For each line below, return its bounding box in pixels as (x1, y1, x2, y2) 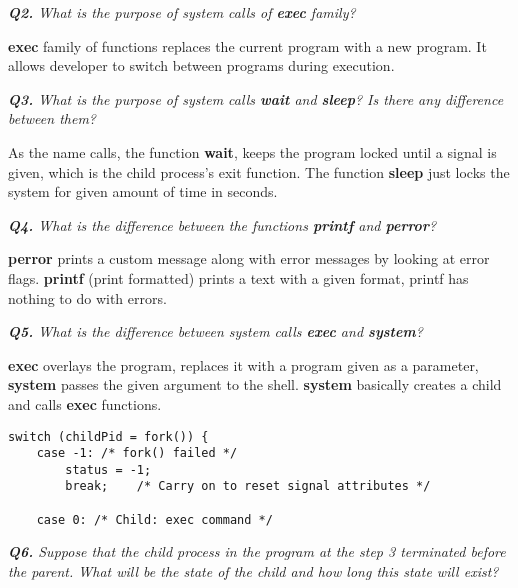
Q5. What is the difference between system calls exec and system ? (8, 321, 423, 342)
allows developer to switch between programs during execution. (8, 55, 395, 76)
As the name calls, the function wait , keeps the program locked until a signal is (8, 141, 497, 162)
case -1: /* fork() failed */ (36, 446, 238, 461)
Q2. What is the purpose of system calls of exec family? (8, 2, 356, 22)
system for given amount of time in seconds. (8, 181, 278, 202)
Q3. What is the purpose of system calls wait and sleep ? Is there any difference (8, 88, 504, 109)
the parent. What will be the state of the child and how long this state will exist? (8, 561, 499, 582)
